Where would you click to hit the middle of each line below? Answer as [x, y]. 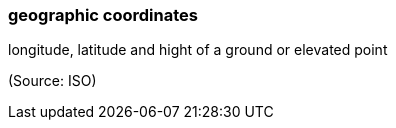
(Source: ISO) [52, 81]
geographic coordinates [103, 15]
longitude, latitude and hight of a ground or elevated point [198, 50]
